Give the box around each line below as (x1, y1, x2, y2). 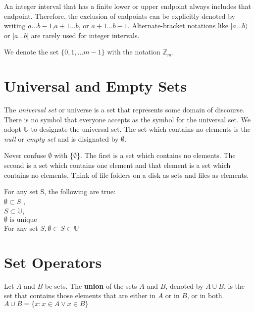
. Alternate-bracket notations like (127, 20, 228, 31)
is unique (9, 216, 37, 224)
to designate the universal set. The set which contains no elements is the (31, 124, 251, 134)
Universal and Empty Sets (4, 76, 187, 96)
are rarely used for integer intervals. (31, 30, 140, 40)
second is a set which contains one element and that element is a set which (4, 160, 231, 170)
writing (4, 20, 26, 31)
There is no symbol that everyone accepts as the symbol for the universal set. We (4, 114, 251, 124)
